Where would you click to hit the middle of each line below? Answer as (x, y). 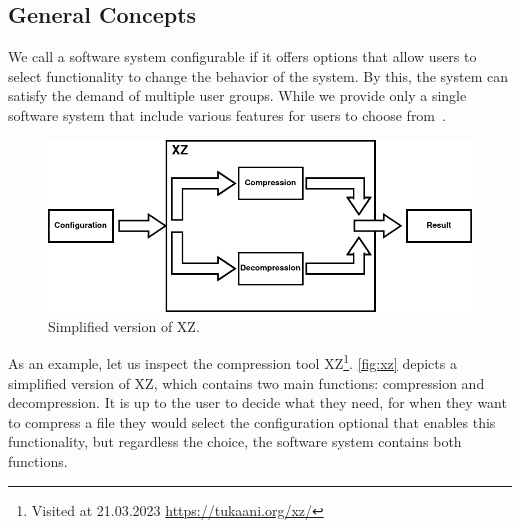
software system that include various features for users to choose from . (227, 114)
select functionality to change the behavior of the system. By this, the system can (258, 75)
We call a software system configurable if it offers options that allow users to (242, 56)
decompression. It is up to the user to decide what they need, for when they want (257, 402)
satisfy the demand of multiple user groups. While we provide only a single (237, 95)
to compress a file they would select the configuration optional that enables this (252, 421)
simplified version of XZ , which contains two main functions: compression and (246, 382)
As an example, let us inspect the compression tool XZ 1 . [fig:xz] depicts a (232, 362)
